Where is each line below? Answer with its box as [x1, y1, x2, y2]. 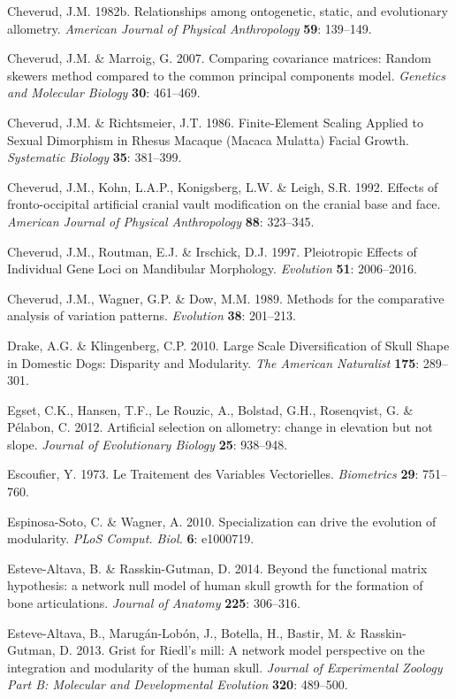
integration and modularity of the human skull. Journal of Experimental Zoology [7, 657, 443, 676]
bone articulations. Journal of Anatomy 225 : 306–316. [7, 594, 300, 612]
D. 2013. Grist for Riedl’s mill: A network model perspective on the [59, 641, 425, 659]
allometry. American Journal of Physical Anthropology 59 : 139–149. [7, 19, 372, 37]
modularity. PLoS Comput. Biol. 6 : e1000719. [7, 529, 255, 548]
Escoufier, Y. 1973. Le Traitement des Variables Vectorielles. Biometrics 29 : [7, 465, 419, 483]
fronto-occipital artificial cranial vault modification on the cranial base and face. [7, 195, 441, 213]
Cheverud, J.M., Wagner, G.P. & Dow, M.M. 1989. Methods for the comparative [7, 288, 445, 307]
